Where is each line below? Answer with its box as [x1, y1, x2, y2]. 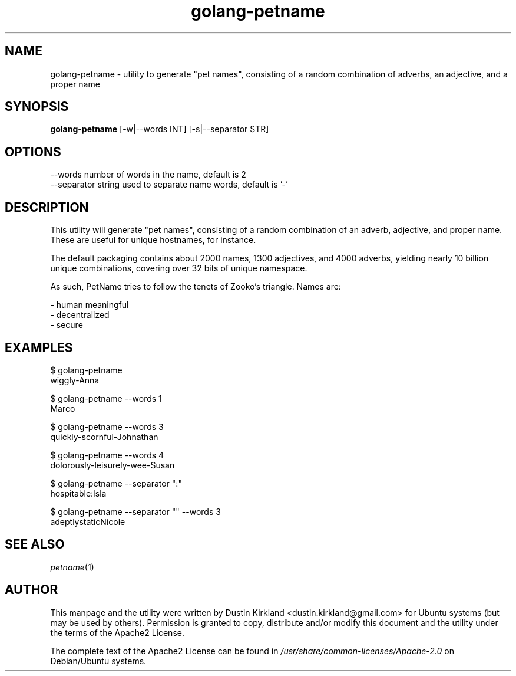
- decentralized [50, 310, 110, 320]
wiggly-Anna [50, 375, 100, 385]
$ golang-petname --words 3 [50, 421, 164, 432]
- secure [50, 320, 83, 330]
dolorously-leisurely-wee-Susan [50, 460, 175, 470]
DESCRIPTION [5, 199, 89, 215]
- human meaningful [50, 300, 129, 310]
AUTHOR [5, 582, 58, 598]
